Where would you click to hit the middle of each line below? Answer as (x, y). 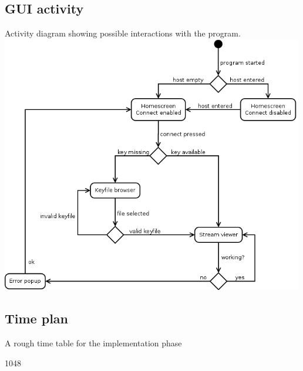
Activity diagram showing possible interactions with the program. (123, 33)
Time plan (37, 318)
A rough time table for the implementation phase (93, 342)
